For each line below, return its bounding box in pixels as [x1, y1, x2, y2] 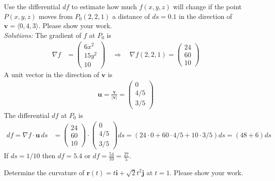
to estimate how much [71, 1, 137, 11]
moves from [39, 11, 73, 21]
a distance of [112, 11, 150, 21]
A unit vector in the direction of [4, 69, 99, 79]
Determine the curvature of [4, 167, 85, 177]
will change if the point [173, 1, 242, 11]
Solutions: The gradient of [4, 30, 81, 40]
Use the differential [4, 1, 61, 11]
